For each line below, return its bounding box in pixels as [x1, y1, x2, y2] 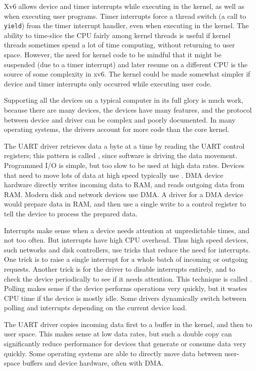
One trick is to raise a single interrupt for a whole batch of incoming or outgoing [4, 254, 248, 264]
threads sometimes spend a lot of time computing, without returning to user [4, 40, 235, 50]
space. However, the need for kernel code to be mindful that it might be [4, 49, 222, 60]
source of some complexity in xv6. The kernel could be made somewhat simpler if [4, 69, 251, 79]
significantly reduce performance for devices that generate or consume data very [4, 338, 247, 349]
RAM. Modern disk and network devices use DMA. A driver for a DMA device [4, 189, 244, 199]
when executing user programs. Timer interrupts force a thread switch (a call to [4, 10, 246, 21]
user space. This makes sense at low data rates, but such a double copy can [4, 329, 232, 339]
